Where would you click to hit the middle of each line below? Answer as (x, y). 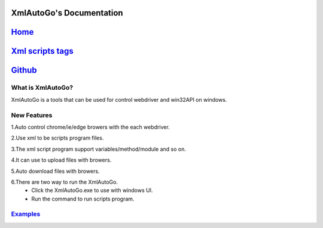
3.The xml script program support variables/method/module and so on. (99, 149)
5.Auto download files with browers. (55, 171)
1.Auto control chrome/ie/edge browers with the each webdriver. (90, 127)
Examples (26, 214)
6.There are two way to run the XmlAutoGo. (64, 182)
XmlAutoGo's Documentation (67, 13)
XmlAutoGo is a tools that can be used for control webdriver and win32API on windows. (119, 99)
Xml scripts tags (42, 51)
